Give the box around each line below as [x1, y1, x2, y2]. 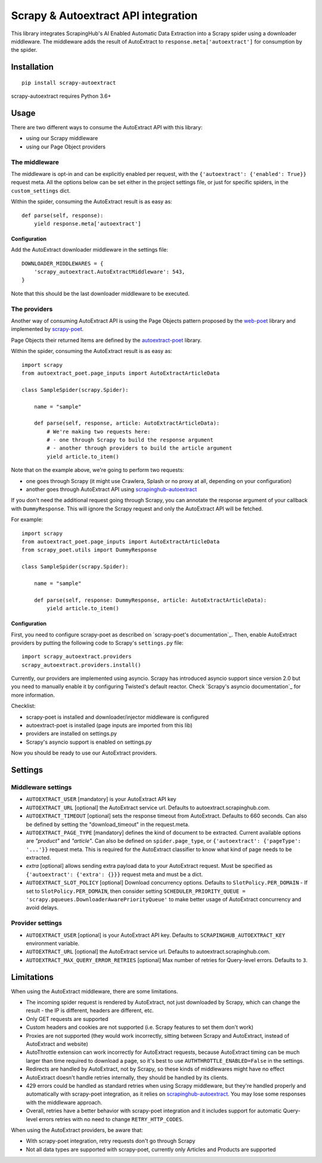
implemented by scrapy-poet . [11, 326, 84, 333]
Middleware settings [11, 783, 72, 791]
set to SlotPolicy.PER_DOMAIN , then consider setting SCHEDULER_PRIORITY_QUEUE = [26, 887, 246, 895]
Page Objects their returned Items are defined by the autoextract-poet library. [11, 336, 202, 344]
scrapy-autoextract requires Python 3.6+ [11, 92, 112, 100]
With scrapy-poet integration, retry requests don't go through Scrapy [26, 1137, 196, 1145]
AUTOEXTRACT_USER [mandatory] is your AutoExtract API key [26, 796, 177, 803]
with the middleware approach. [26, 1099, 103, 1106]
